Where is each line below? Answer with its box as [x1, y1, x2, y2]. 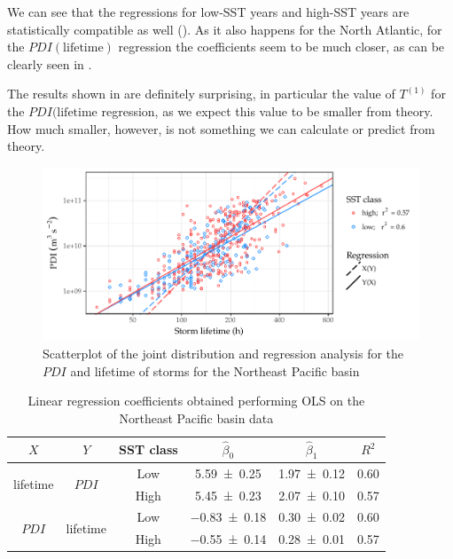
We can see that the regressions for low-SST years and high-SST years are [7, 3, 410, 20]
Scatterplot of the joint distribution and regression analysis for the [43, 344, 404, 363]
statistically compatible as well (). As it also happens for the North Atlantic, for [7, 20, 442, 38]
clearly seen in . [7, 54, 92, 73]
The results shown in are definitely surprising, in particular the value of [7, 84, 395, 103]
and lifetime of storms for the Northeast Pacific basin [70, 361, 360, 380]
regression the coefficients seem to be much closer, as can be [118, 37, 445, 56]
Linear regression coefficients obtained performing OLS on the [27, 391, 365, 410]
